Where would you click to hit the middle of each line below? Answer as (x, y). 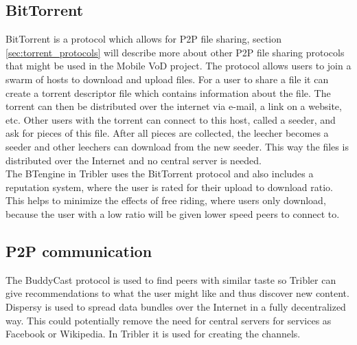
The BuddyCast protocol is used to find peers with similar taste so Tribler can (171, 279)
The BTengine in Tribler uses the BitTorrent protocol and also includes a (160, 174)
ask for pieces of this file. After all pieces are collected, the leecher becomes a (167, 133)
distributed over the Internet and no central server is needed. (134, 160)
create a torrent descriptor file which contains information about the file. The (168, 92)
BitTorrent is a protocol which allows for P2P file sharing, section (144, 39)
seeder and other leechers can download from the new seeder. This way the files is (177, 146)
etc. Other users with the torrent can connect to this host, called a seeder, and (171, 119)
